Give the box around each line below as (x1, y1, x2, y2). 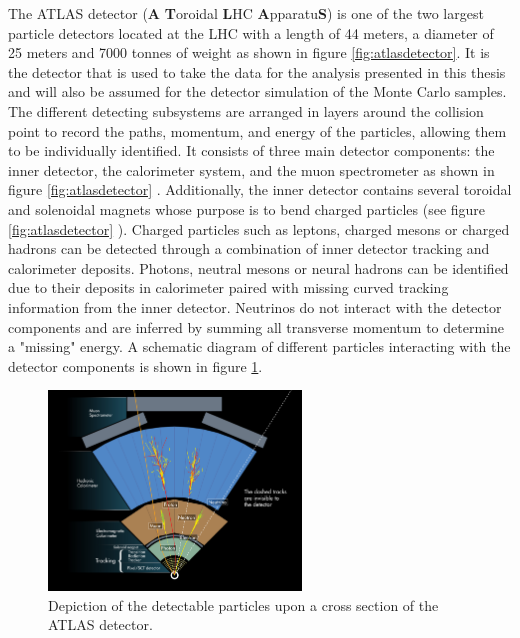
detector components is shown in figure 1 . (8, 355, 263, 376)
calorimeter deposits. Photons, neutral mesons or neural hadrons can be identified (8, 257, 509, 278)
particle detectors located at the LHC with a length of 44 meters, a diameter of (8, 22, 494, 43)
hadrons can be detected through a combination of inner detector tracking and (8, 238, 490, 259)
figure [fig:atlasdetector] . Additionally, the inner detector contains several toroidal (8, 179, 512, 200)
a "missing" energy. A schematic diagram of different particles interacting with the (8, 336, 511, 357)
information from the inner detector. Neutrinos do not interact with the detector (8, 296, 502, 317)
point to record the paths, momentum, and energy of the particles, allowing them (8, 120, 507, 141)
